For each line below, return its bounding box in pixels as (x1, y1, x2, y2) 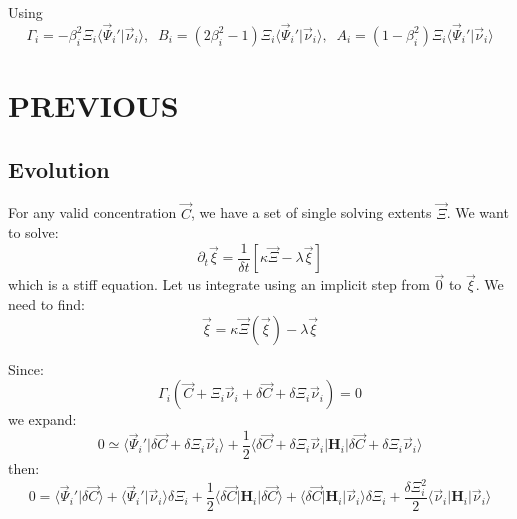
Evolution (8, 153, 110, 184)
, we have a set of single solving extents (190, 202, 432, 223)
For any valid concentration (8, 202, 177, 223)
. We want (446, 202, 509, 223)
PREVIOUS (8, 85, 179, 125)
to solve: (8, 222, 59, 243)
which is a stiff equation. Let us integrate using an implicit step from (8, 274, 430, 295)
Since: (8, 358, 44, 379)
